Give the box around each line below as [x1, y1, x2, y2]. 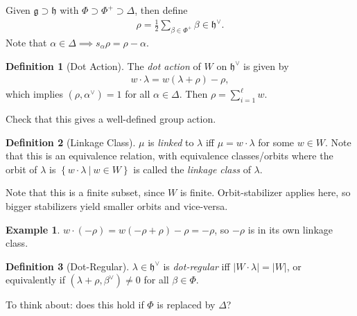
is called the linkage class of [133, 161, 251, 176]
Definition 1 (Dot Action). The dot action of [6, 58, 201, 73]
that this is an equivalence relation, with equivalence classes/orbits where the [6, 148, 333, 163]
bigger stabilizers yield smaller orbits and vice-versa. [6, 198, 228, 213]
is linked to [148, 134, 194, 149]
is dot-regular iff [163, 258, 230, 273]
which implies [6, 87, 63, 101]
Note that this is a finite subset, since [6, 185, 165, 200]
